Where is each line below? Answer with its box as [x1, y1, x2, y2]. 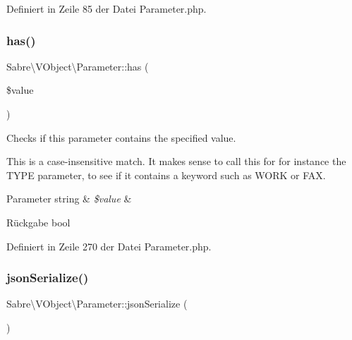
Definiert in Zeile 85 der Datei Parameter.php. [6, 1, 207, 16]
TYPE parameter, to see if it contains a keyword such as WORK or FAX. [6, 167, 326, 182]
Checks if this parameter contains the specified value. [6, 130, 236, 145]
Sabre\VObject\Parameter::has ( [6, 59, 149, 73]
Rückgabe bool [6, 214, 71, 229]
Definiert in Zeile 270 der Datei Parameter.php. [6, 238, 212, 253]
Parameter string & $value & [6, 191, 132, 206]
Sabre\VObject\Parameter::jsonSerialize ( [6, 296, 188, 311]
